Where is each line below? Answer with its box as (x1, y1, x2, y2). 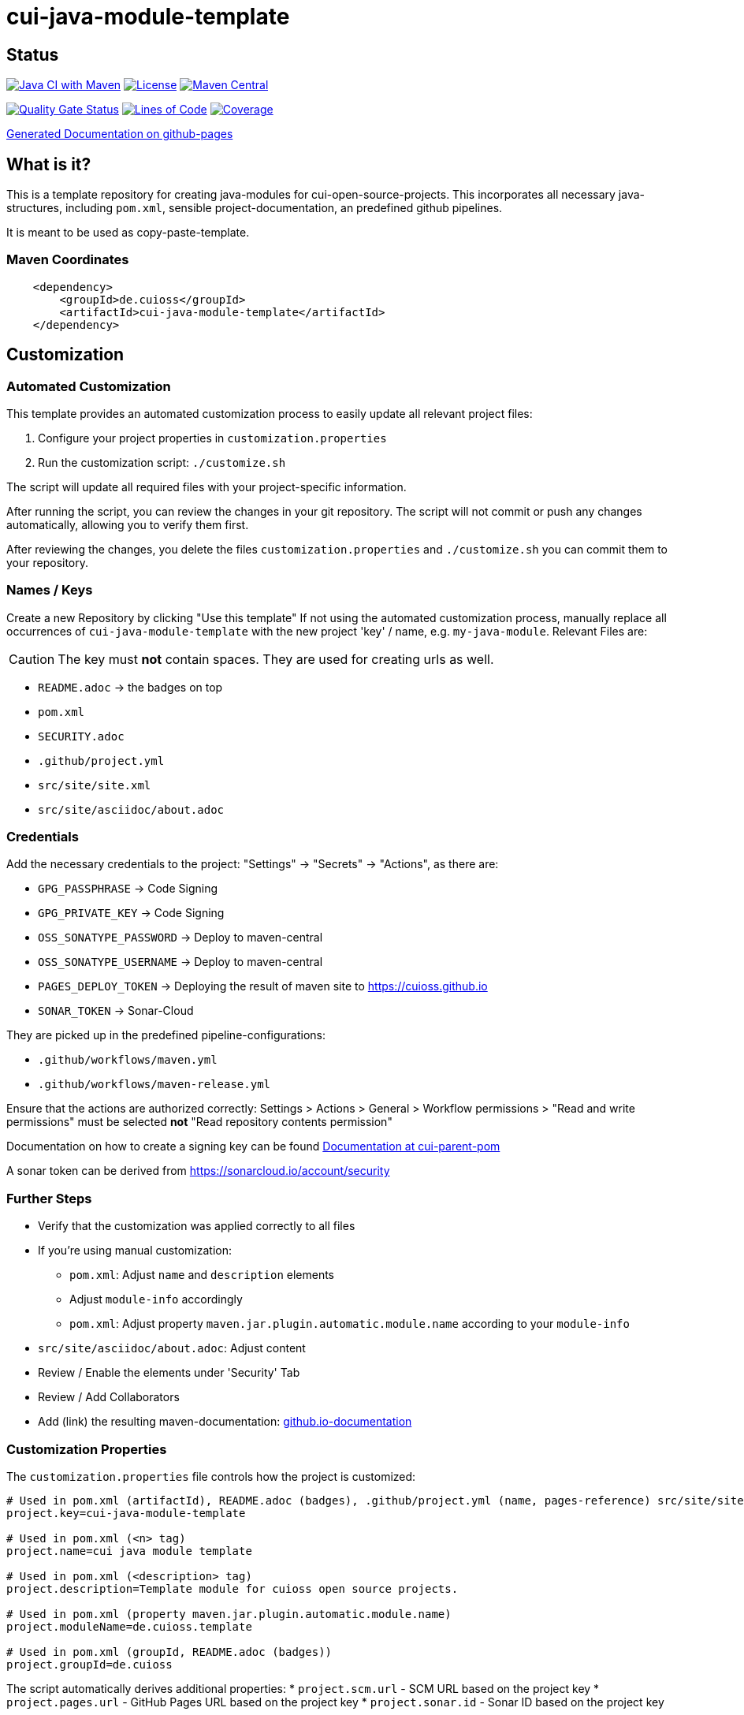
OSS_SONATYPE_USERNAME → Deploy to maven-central (38, 955, 323, 969)
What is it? (6, 154, 91, 174)
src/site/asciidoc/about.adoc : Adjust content (38, 1341, 306, 1355)
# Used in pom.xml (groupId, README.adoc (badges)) (6, 1645, 333, 1658)
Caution (9, 651, 55, 667)
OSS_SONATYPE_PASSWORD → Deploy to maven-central (38, 930, 323, 945)
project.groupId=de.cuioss (6, 1657, 173, 1671)
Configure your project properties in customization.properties (38, 431, 387, 445)
